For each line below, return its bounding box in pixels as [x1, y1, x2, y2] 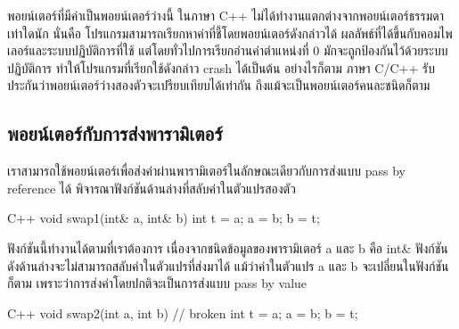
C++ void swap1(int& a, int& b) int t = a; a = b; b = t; [7, 209, 320, 227]
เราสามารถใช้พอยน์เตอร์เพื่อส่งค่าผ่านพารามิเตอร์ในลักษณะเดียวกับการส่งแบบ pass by [7, 161, 406, 180]
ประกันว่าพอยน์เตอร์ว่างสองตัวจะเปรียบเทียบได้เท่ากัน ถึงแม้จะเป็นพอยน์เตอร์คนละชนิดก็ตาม [7, 76, 430, 95]
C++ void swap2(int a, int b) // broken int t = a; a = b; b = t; [7, 303, 358, 322]
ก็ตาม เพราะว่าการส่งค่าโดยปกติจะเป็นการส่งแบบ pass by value [7, 274, 307, 292]
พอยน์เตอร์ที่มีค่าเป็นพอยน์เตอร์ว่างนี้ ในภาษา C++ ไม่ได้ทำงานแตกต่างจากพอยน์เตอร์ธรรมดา [7, 6, 445, 24]
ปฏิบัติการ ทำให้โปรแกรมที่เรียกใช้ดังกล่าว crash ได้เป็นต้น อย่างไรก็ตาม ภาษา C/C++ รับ [7, 58, 435, 77]
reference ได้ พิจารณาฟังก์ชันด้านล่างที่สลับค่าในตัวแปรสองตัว [7, 178, 296, 197]
